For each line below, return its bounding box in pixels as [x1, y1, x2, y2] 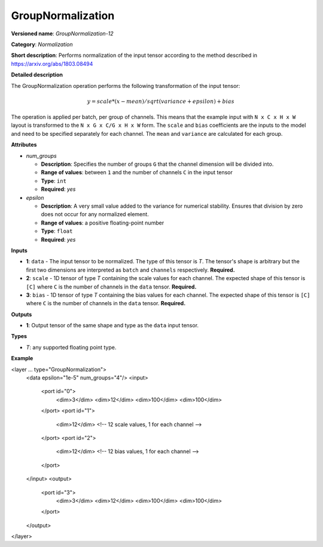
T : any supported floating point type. [26, 344, 117, 351]
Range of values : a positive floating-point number [41, 219, 164, 226]
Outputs [11, 311, 32, 318]
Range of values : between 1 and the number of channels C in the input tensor [41, 169, 233, 176]
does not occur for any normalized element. [41, 211, 149, 218]
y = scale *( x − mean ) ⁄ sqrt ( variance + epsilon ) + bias [87, 98, 234, 105]
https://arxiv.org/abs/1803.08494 [11, 60, 93, 67]
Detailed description [11, 71, 63, 78]
